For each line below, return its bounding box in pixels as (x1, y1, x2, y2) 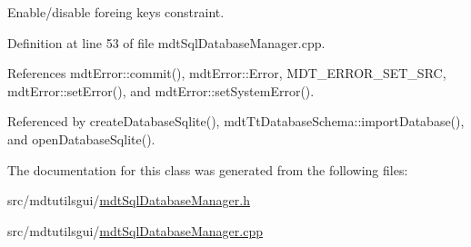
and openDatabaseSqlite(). (7, 129, 155, 148)
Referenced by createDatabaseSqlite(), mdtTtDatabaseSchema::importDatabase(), (7, 112, 465, 131)
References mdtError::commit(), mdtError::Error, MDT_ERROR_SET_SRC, (7, 64, 446, 83)
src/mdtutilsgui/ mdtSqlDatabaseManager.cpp (7, 221, 263, 240)
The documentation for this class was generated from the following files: (7, 160, 408, 179)
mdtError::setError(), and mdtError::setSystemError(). (7, 81, 315, 100)
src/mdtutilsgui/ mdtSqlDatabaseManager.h (7, 191, 250, 210)
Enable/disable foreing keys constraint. (7, 3, 225, 21)
